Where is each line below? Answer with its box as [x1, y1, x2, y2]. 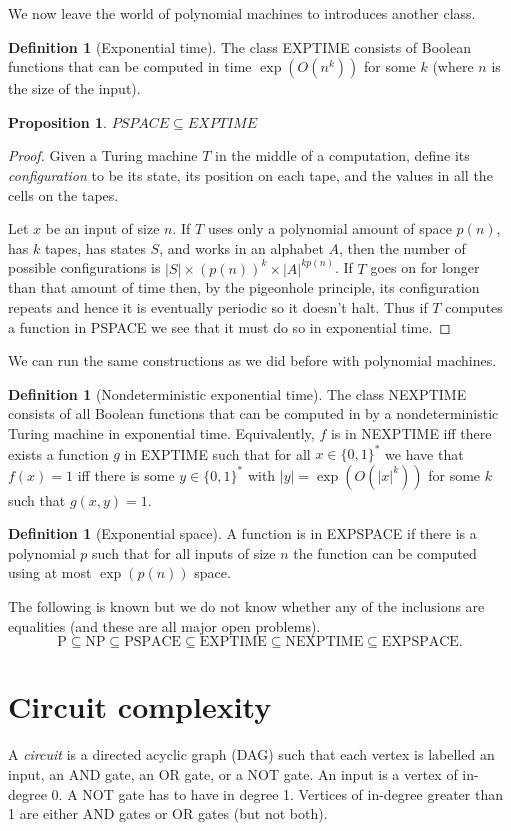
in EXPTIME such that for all [124, 443, 311, 464]
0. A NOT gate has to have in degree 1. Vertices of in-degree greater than [51, 783, 503, 804]
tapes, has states [44, 237, 146, 258]
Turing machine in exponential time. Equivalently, [8, 422, 315, 443]
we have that [385, 443, 464, 464]
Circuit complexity [8, 686, 272, 727]
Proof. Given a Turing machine [8, 145, 198, 166]
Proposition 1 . [8, 111, 107, 132]
